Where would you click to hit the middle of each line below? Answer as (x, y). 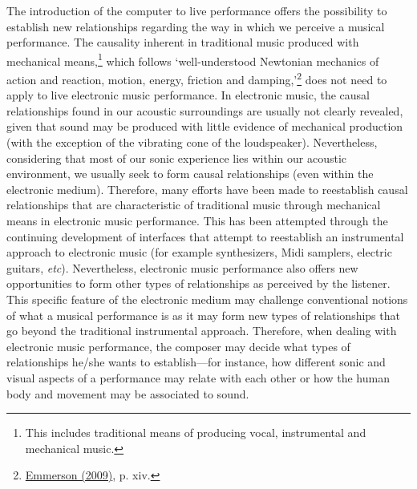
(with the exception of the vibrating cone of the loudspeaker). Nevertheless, (192, 142)
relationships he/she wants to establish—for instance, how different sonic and (196, 362)
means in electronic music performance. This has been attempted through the (197, 221)
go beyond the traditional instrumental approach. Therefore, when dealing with (202, 331)
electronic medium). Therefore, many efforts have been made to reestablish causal (207, 189)
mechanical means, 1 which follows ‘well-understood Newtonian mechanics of (193, 59)
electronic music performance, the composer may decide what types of (178, 346)
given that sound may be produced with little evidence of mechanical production (205, 126)
